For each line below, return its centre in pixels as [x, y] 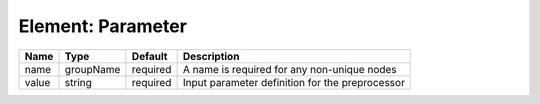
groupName [92, 69]
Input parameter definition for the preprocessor [293, 82]
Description [211, 56]
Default [149, 56]
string [78, 82]
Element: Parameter [102, 26]
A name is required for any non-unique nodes [289, 69]
